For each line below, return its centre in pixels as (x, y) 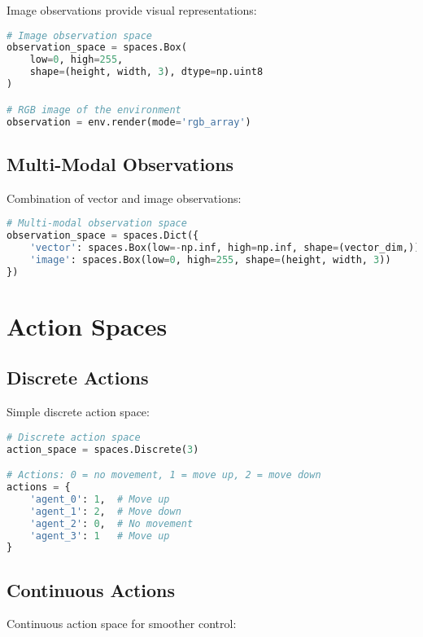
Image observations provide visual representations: (132, 10)
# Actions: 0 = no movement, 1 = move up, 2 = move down (164, 475)
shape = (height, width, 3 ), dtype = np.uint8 (146, 72)
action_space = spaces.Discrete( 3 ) (103, 449)
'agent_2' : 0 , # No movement (111, 523)
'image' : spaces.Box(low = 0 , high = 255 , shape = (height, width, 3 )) (210, 259)
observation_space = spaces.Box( (97, 48)
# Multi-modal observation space (97, 224)
